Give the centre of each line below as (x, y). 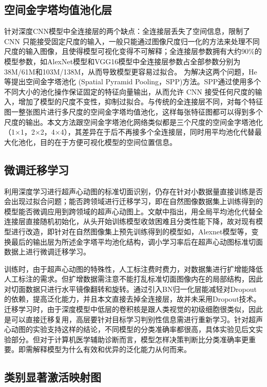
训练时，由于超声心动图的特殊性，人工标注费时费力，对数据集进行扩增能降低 (133, 269)
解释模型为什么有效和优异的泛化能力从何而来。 (112, 349)
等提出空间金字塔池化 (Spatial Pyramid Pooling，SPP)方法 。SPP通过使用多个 (133, 81)
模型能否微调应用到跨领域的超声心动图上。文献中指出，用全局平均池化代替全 (133, 211)
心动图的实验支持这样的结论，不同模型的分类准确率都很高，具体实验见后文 (130, 329)
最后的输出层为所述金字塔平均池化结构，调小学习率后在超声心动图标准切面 (137, 241)
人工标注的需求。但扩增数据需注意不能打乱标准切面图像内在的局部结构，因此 (133, 279)
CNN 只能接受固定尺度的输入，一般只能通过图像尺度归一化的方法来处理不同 (132, 41)
